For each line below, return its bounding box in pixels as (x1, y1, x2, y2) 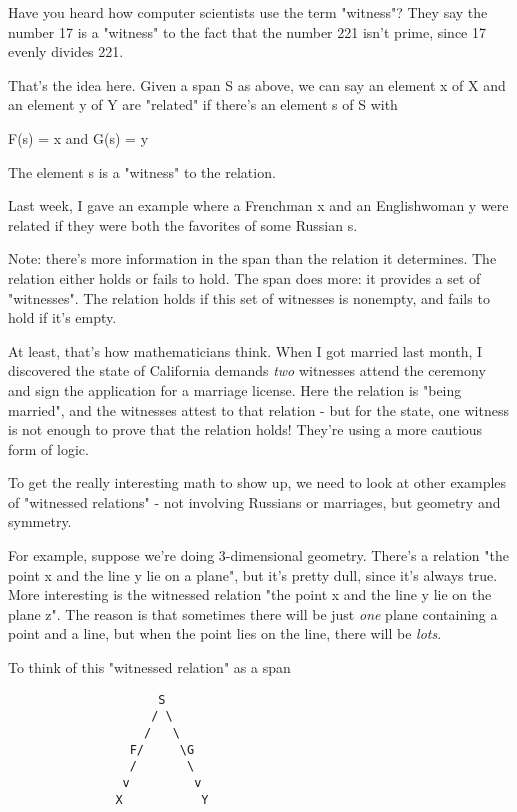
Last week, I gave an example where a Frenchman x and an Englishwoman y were (8, 195, 509, 216)
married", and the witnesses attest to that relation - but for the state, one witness (8, 399, 509, 420)
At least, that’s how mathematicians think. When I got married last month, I (8, 340, 483, 361)
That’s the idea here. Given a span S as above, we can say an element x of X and (8, 74, 506, 95)
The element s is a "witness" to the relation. (8, 161, 276, 182)
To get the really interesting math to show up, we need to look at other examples (8, 472, 507, 493)
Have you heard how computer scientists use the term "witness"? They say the (8, 2, 488, 22)
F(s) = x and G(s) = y (8, 127, 149, 148)
